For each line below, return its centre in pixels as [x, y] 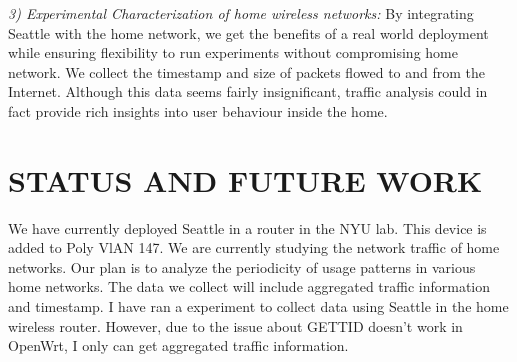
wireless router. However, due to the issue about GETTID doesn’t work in [235, 325]
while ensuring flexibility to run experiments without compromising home [233, 52]
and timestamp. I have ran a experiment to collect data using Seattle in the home [258, 306]
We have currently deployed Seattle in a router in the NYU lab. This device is [247, 227]
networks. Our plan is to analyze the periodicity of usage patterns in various [242, 266]
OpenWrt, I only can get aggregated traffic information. [178, 345]
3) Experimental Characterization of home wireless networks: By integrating [241, 13]
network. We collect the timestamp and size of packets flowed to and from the [247, 71]
